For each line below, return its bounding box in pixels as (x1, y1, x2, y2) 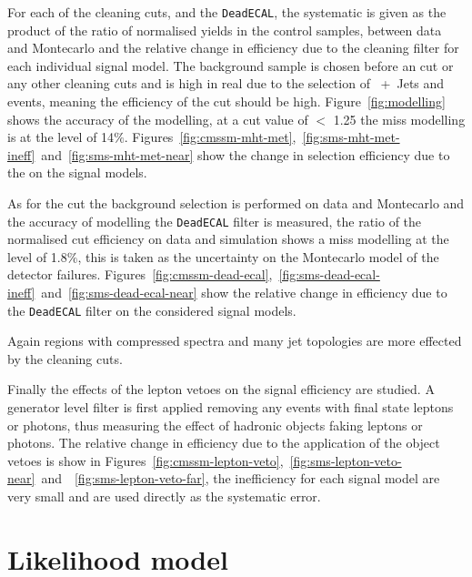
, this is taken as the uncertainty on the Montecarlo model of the (77, 247, 439, 266)
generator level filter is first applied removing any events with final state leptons (7, 398, 454, 417)
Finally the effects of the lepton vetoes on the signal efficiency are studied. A (7, 380, 435, 399)
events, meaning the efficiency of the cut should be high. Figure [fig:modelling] (7, 92, 446, 111)
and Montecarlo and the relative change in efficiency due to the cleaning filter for (7, 38, 459, 57)
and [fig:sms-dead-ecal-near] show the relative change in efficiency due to (41, 283, 447, 302)
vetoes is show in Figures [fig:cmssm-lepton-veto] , (7, 450, 284, 470)
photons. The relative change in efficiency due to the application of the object (7, 433, 440, 452)
